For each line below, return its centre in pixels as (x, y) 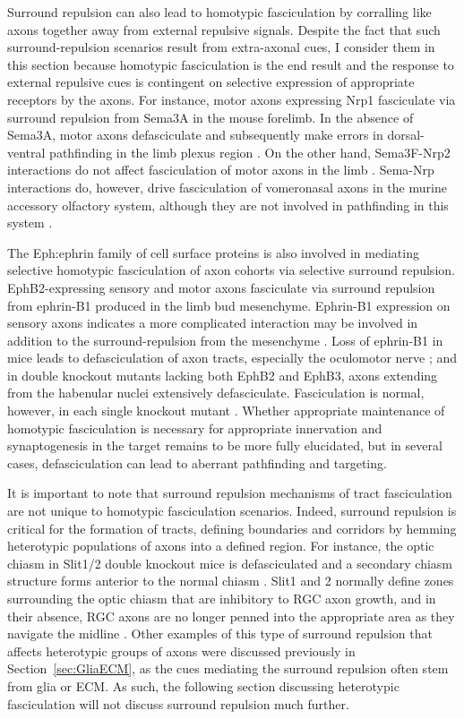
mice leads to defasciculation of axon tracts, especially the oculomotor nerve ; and (232, 358)
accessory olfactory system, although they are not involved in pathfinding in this (228, 205)
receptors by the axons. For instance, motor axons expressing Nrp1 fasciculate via (232, 99)
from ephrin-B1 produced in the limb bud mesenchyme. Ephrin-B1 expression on (229, 305)
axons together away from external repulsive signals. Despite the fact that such (224, 29)
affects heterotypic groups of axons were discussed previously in (181, 651)
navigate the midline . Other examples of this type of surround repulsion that (220, 633)
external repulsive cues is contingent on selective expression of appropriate (211, 82)
